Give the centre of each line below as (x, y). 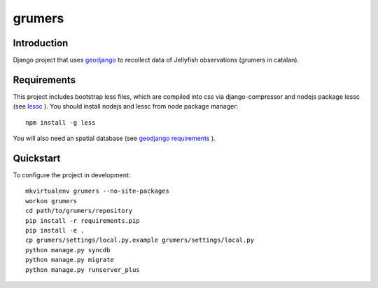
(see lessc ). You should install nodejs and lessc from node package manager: (125, 107)
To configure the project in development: (72, 175)
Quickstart (37, 158)
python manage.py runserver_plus (83, 269)
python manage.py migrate (70, 260)
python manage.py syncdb (68, 250)
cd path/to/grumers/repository (79, 211)
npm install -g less (61, 122)
